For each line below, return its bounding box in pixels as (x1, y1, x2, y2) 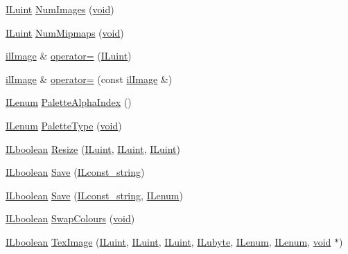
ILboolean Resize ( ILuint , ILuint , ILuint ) (6, 141, 180, 156)
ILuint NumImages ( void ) (6, 2, 114, 16)
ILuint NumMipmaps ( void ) (6, 25, 124, 39)
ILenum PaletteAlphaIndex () (6, 95, 132, 109)
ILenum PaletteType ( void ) (6, 118, 122, 132)
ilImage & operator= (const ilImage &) (6, 71, 173, 86)
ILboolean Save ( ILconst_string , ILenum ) (6, 188, 183, 202)
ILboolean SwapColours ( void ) (6, 211, 135, 226)
